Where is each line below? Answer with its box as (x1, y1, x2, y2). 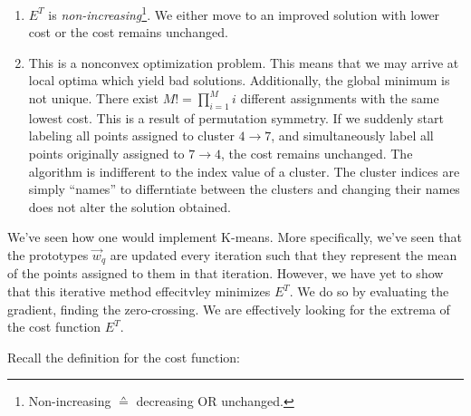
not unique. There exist (28, 89, 159, 108)
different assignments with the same (240, 89, 439, 108)
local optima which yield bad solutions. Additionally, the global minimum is (28, 71, 450, 90)
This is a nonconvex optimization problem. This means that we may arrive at (28, 53, 459, 72)
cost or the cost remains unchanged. (28, 23, 228, 42)
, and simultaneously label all (271, 126, 434, 145)
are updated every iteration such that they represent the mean (110, 245, 457, 264)
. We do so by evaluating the (289, 282, 449, 301)
